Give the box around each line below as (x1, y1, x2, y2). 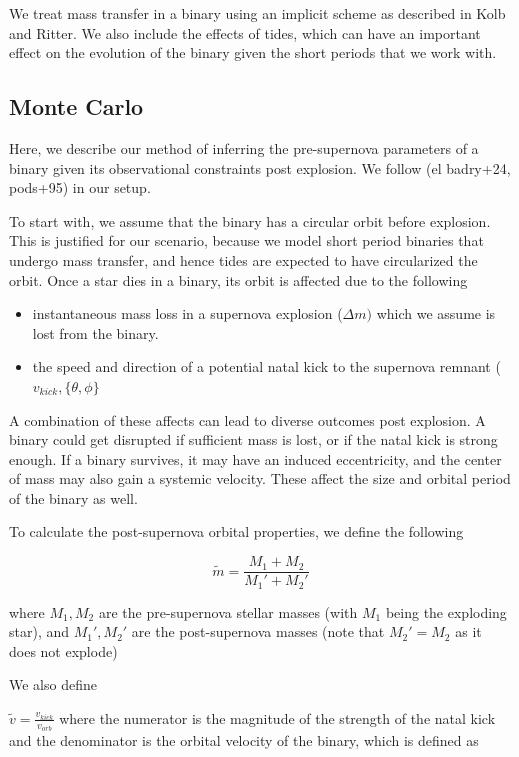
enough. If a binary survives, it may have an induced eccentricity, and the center (9, 448, 502, 469)
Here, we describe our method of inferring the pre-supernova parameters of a (9, 137, 479, 158)
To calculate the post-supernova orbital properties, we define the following (9, 521, 464, 542)
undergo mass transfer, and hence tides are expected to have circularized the (9, 249, 478, 270)
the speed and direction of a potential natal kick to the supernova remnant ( (32, 356, 501, 377)
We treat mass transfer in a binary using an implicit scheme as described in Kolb (9, 3, 506, 23)
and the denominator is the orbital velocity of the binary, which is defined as (9, 730, 479, 751)
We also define (9, 674, 97, 695)
